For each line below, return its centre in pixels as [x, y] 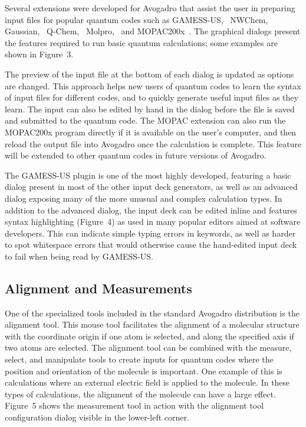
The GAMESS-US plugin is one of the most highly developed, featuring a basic [148, 175]
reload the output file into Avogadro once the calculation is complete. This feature [153, 143]
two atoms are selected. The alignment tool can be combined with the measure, [148, 347]
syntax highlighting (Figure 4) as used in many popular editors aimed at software [153, 221]
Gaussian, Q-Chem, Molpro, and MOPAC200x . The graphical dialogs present [153, 31]
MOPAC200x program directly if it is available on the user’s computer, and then [151, 132]
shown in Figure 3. [39, 54]
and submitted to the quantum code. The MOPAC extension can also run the [145, 120]
